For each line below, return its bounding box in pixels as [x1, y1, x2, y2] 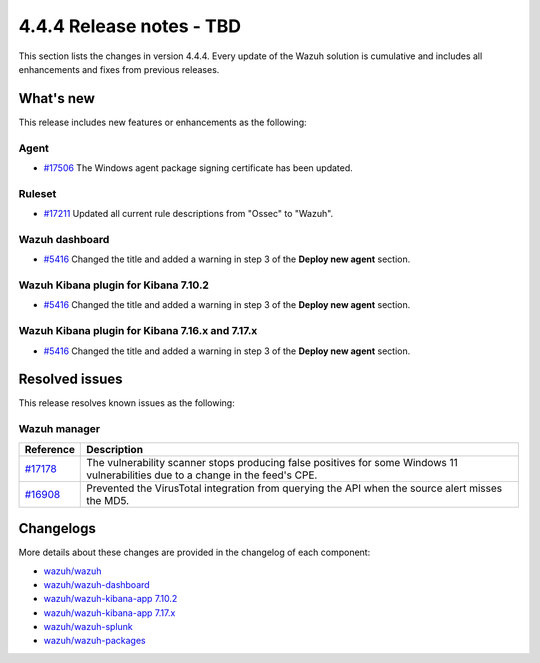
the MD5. [86, 493, 130, 507]
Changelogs [18, 520, 97, 537]
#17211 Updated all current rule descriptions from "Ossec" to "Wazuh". [43, 208, 334, 220]
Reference [24, 442, 75, 456]
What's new [18, 90, 95, 107]
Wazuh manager [18, 422, 100, 436]
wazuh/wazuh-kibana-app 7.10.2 [43, 593, 178, 605]
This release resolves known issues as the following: [18, 397, 235, 409]
